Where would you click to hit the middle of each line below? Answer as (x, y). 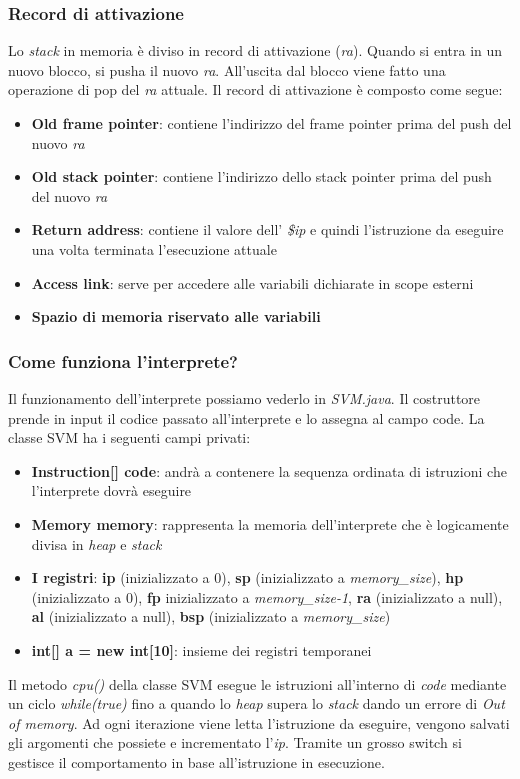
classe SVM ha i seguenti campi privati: (129, 437)
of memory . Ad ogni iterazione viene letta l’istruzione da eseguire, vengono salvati (259, 722)
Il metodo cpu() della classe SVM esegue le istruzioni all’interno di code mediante (257, 683)
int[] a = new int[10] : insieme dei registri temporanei (201, 649)
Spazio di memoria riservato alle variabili (176, 316)
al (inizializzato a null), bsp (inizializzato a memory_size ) (211, 616)
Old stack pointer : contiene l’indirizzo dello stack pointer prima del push (261, 176)
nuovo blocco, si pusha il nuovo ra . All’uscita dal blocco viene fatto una (227, 69)
